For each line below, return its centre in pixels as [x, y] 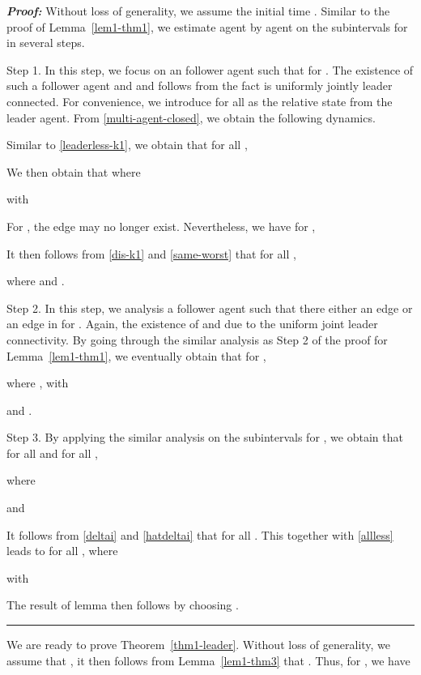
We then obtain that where [74, 171]
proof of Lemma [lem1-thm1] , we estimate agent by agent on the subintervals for [207, 26]
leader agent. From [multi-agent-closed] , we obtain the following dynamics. [191, 117]
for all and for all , [52, 453]
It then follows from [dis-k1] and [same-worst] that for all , [151, 253]
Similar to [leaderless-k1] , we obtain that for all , [127, 145]
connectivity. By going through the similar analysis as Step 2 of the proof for [197, 339]
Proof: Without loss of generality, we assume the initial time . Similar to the [198, 11]
